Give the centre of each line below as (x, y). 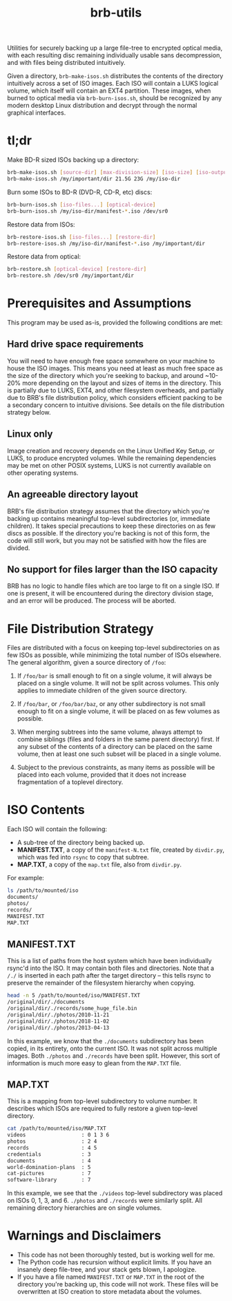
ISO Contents (46, 810)
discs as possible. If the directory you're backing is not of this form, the (109, 533)
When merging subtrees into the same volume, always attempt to (109, 732)
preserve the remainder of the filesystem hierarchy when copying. (101, 983)
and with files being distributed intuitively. (66, 63)
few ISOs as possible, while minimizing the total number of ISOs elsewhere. (114, 655)
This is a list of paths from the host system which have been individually (109, 961)
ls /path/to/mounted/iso (43, 891)
